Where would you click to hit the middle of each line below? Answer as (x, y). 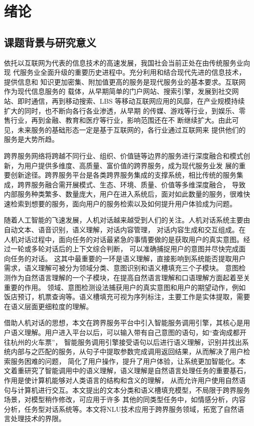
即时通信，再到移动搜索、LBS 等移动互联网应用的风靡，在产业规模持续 (131, 101)
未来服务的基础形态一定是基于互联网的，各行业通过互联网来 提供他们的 (131, 129)
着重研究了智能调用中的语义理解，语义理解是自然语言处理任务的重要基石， (130, 370)
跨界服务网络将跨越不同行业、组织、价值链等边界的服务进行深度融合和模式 (124, 155)
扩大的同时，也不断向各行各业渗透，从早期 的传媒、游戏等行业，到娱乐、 (121, 110)
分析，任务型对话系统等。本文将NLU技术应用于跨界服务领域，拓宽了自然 (121, 409)
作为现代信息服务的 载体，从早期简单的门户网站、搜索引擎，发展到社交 (118, 91)
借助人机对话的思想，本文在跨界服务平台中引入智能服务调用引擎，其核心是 (124, 323)
